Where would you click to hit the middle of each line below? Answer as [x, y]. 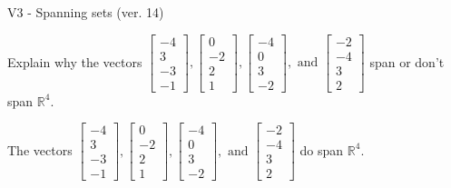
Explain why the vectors [75, 61]
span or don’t [407, 61]
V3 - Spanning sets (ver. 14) [86, 12]
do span [322, 149]
